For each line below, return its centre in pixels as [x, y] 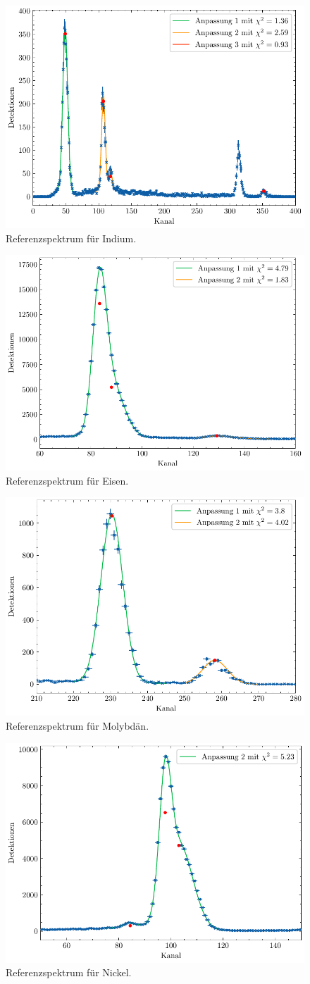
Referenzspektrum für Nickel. [69, 972]
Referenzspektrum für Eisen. [67, 480]
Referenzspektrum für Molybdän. [77, 726]
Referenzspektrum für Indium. [71, 238]
